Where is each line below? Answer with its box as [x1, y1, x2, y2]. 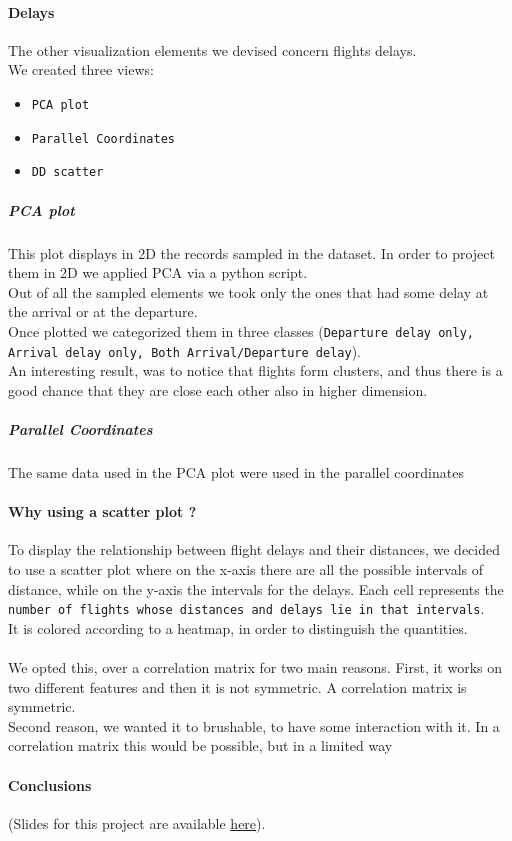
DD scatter [31, 165, 104, 180]
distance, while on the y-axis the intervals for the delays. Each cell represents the [8, 578, 504, 599]
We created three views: [8, 59, 154, 80]
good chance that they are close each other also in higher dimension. [8, 379, 428, 400]
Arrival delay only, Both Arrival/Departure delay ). [8, 340, 361, 361]
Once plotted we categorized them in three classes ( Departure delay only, [8, 320, 474, 341]
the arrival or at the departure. [8, 301, 198, 322]
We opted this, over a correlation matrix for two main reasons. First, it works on [8, 656, 502, 677]
